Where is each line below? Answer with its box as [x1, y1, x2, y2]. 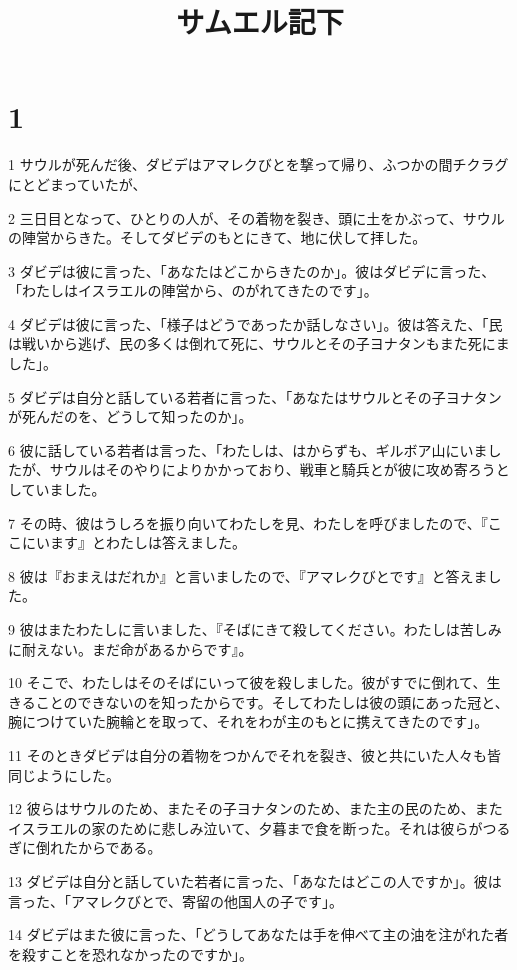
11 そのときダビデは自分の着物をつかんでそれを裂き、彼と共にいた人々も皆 [8, 744, 501, 765]
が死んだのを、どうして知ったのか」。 [8, 406, 253, 427]
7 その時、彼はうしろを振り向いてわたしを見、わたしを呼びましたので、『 [8, 512, 488, 533]
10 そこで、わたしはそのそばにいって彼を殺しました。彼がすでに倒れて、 [8, 672, 487, 693]
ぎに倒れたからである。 [8, 837, 162, 858]
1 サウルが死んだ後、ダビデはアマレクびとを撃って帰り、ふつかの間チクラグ [8, 154, 509, 175]
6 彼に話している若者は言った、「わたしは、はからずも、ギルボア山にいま [8, 439, 488, 460]
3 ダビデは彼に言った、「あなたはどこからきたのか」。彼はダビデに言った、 [8, 260, 496, 281]
